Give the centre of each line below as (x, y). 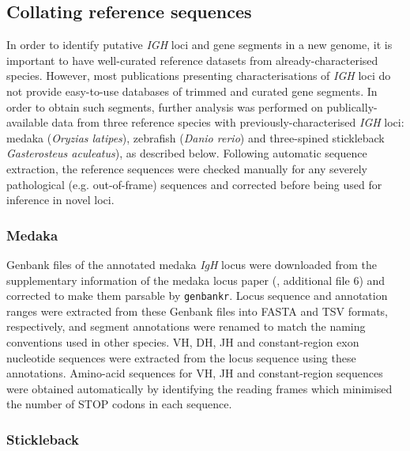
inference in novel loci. (60, 200)
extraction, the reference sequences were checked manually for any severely (187, 168)
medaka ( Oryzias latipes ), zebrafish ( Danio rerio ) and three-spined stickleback (196, 137)
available (27, 122)
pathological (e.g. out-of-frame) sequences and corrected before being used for (194, 184)
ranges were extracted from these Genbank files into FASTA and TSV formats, (197, 311)
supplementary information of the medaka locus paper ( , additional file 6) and (196, 280)
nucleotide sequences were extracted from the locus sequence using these (181, 357)
